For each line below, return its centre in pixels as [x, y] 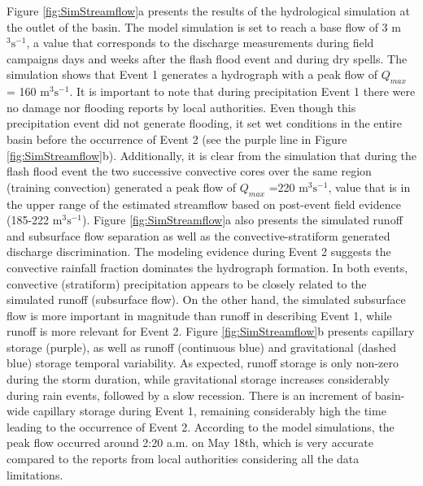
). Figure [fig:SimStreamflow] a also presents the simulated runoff [242, 220]
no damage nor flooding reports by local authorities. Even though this [181, 107]
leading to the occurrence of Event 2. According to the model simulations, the [201, 426]
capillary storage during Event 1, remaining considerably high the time [209, 411]
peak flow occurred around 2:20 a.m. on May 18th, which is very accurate [190, 443]
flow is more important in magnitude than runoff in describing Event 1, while [199, 315]
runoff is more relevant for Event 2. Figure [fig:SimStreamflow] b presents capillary [211, 331]
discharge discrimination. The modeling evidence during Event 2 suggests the [199, 252]
